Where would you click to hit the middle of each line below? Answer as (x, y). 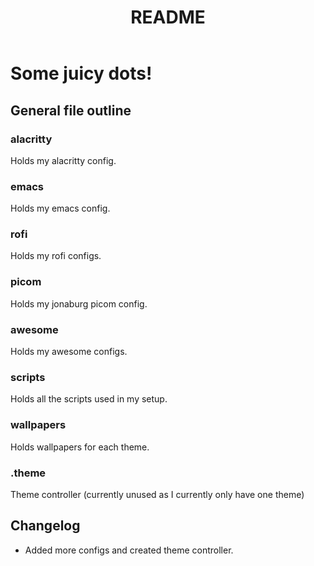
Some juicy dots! (81, 73)
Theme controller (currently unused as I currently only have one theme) (157, 494)
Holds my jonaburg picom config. (79, 303)
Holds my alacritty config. (63, 160)
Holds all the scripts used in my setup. (89, 399)
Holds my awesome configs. (69, 352)
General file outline (71, 110)
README (168, 17)
